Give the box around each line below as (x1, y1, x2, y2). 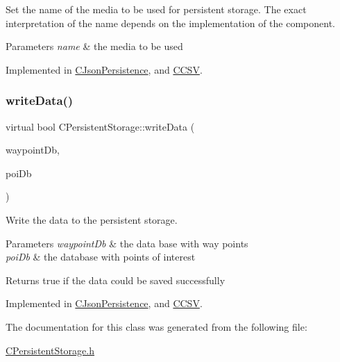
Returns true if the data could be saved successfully (6, 272, 226, 287)
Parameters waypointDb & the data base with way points (6, 236, 248, 250)
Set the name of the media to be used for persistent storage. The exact (6, 2, 307, 16)
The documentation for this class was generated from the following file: (6, 319, 307, 334)
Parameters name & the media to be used (6, 39, 183, 54)
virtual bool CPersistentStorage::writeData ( (6, 119, 195, 133)
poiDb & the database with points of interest (6, 249, 196, 264)
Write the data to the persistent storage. (6, 212, 178, 227)
